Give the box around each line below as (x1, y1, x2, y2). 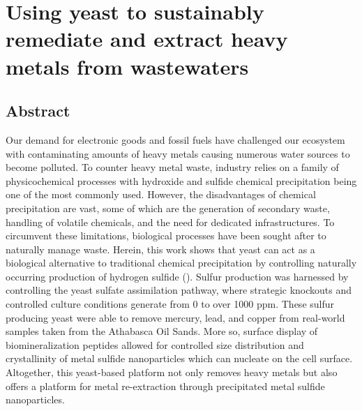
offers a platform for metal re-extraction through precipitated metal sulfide (6, 378, 325, 393)
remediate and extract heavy (6, 24, 288, 53)
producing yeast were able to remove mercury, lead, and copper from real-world (6, 310, 345, 324)
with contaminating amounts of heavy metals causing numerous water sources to (6, 146, 350, 160)
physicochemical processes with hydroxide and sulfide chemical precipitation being (6, 173, 357, 188)
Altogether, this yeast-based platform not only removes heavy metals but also (6, 365, 338, 380)
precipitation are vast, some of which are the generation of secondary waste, (6, 200, 330, 215)
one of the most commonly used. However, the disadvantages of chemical (6, 187, 316, 202)
